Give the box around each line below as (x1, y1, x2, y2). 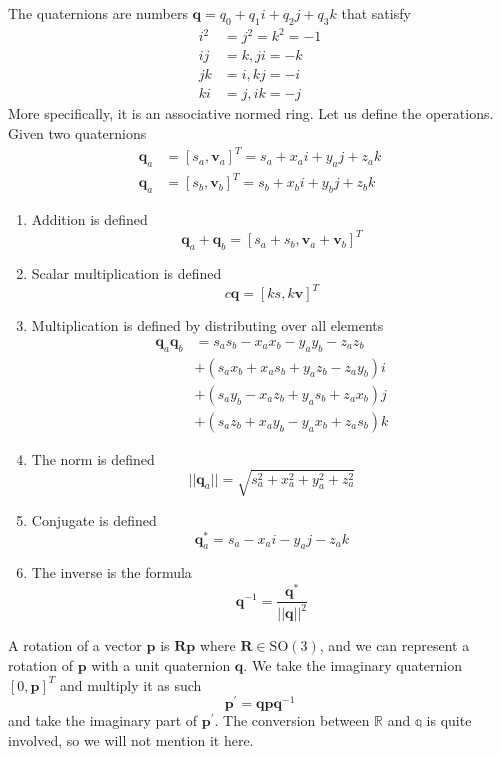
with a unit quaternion (91, 655, 231, 676)
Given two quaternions (8, 123, 147, 144)
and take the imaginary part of (8, 710, 198, 731)
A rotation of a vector (8, 635, 142, 656)
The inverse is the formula (31, 562, 192, 583)
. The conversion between (214, 710, 370, 731)
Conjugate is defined (31, 509, 157, 530)
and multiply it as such (60, 674, 202, 695)
